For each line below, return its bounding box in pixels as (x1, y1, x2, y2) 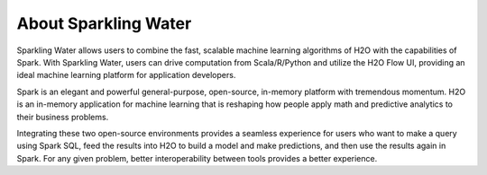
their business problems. (16, 111, 109, 122)
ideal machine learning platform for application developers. (16, 70, 236, 81)
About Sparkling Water (16, 13, 192, 33)
